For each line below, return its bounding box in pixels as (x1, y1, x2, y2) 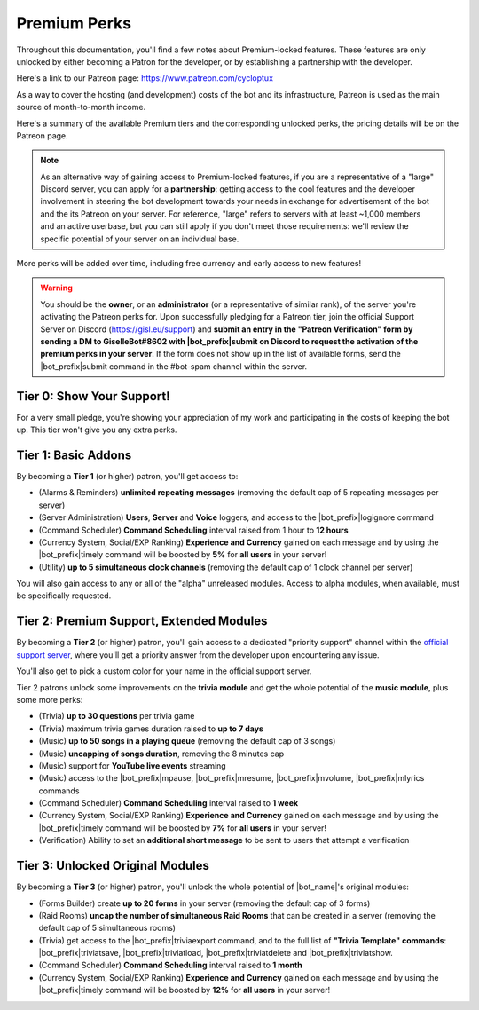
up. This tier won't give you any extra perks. (16, 424, 177, 435)
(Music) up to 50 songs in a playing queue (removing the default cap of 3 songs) (38, 736, 336, 746)
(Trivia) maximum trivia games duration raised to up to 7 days (38, 723, 263, 734)
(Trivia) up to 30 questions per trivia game (38, 711, 195, 722)
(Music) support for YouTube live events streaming (38, 760, 226, 771)
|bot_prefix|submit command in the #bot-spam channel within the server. (40, 360, 308, 372)
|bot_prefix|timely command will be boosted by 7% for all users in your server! (38, 822, 327, 833)
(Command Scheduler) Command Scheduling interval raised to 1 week (38, 798, 299, 809)
